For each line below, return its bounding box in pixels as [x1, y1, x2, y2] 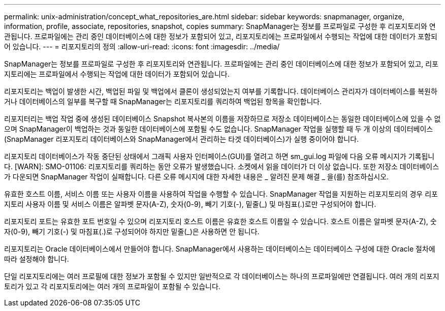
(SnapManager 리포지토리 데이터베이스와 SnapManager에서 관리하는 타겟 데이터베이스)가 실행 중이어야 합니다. [4, 135, 359, 143]
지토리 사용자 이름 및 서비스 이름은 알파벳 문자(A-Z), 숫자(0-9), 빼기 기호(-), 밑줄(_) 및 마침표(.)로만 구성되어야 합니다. [4, 200, 376, 208]
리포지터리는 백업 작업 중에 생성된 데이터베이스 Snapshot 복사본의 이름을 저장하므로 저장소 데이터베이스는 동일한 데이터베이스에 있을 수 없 [4, 114, 441, 123]
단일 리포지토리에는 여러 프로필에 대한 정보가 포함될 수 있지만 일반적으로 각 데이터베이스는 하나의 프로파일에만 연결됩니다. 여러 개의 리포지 [4, 272, 439, 281]
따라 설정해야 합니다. [4, 255, 69, 263]
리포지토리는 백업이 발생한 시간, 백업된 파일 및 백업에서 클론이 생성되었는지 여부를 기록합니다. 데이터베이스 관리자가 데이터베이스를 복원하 [4, 87, 437, 96]
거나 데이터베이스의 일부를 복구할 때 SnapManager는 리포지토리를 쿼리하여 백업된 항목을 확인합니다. [4, 97, 322, 106]
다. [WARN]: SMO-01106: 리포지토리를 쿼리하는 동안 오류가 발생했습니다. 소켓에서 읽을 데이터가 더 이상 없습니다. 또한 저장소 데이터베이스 [4, 162, 439, 171]
